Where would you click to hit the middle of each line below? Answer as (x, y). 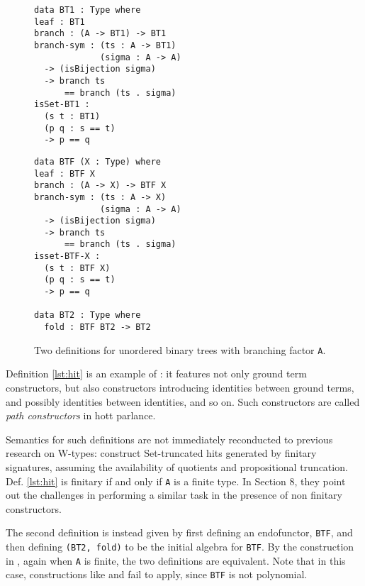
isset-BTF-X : (67, 256)
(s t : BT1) (72, 116)
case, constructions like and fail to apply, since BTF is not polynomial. (157, 574)
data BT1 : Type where (88, 10)
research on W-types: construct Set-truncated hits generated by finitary (161, 453)
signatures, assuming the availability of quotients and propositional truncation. (177, 466)
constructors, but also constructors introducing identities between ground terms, (180, 387)
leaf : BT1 (60, 22)
